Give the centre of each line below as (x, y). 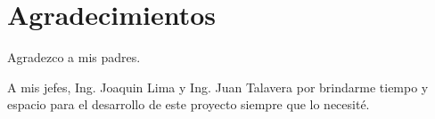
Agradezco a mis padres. (74, 57)
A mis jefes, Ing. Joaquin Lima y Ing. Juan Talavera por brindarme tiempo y (218, 87)
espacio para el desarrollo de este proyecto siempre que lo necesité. (189, 104)
